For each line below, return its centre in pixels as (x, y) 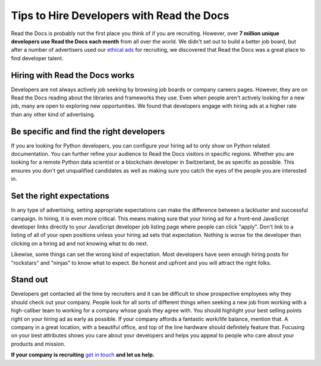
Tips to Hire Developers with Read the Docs (120, 15)
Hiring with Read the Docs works (73, 75)
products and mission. (38, 344)
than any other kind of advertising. (53, 114)
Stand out (29, 280)
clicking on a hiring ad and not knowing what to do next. (80, 243)
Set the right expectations (60, 196)
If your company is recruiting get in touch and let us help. (83, 355)
